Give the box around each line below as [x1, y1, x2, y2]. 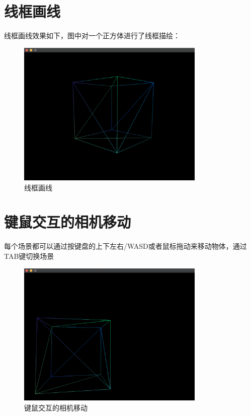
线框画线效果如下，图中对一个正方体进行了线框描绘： [4, 30, 180, 41]
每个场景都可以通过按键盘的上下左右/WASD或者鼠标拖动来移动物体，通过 [4, 241, 247, 251]
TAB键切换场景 [4, 250, 54, 261]
